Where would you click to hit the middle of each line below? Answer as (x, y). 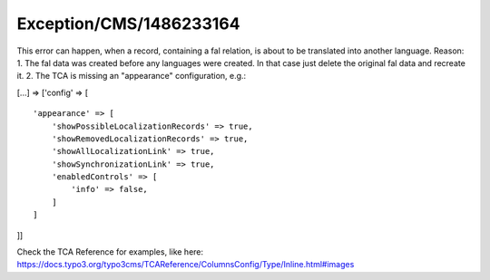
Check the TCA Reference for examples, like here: (110, 252)
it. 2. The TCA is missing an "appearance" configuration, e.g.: (132, 76)
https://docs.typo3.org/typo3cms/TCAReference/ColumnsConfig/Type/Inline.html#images (186, 265)
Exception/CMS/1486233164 (128, 24)
